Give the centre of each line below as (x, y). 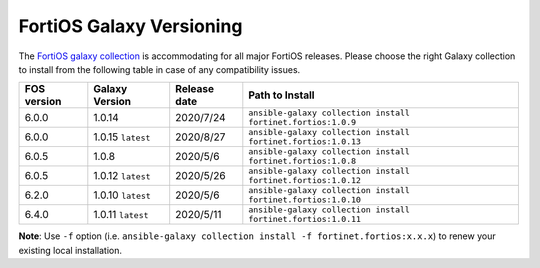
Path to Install (281, 95)
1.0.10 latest (122, 195)
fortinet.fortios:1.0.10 (305, 200)
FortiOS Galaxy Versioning (130, 26)
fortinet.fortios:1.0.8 (302, 161)
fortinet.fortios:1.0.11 (305, 219)
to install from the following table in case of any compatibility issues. (159, 69)
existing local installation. (70, 250)
